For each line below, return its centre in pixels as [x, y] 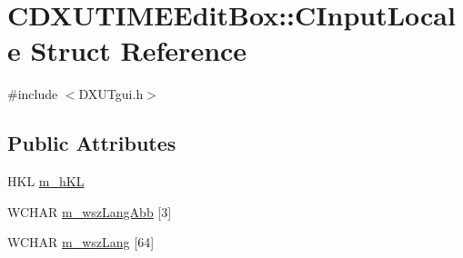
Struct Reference [139, 50]
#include [33, 94]
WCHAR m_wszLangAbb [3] [90, 211]
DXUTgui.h [111, 94]
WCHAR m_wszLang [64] [81, 242]
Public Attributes [92, 143]
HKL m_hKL [46, 181]
